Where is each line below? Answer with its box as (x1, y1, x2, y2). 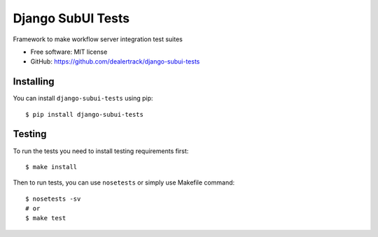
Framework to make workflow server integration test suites (13, 35, 183, 43)
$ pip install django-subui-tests (25, 110, 143, 118)
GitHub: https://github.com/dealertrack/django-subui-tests (30, 57, 200, 66)
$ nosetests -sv (25, 194, 81, 203)
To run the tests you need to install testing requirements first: (13, 147, 189, 155)
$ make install (25, 163, 78, 171)
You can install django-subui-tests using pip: (13, 94, 153, 103)
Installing (13, 76, 55, 87)
